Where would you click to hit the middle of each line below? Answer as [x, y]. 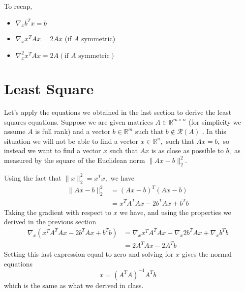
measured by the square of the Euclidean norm [75, 160]
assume [15, 131]
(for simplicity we [215, 121]
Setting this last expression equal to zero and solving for [89, 254]
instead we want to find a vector [53, 150]
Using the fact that [33, 177]
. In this [214, 131]
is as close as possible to [187, 150]
